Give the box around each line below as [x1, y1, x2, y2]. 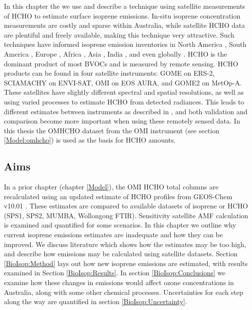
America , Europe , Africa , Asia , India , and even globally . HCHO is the [4, 48, 227, 59]
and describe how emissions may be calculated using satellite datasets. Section [4, 248, 238, 259]
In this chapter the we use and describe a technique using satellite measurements [4, 1, 245, 11]
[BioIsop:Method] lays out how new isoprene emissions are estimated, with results [4, 258, 248, 268]
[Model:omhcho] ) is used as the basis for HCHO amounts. [4, 135, 176, 145]
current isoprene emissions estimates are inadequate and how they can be [4, 229, 223, 240]
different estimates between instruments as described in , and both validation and [4, 106, 248, 116]
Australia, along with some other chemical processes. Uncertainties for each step [4, 287, 243, 297]
